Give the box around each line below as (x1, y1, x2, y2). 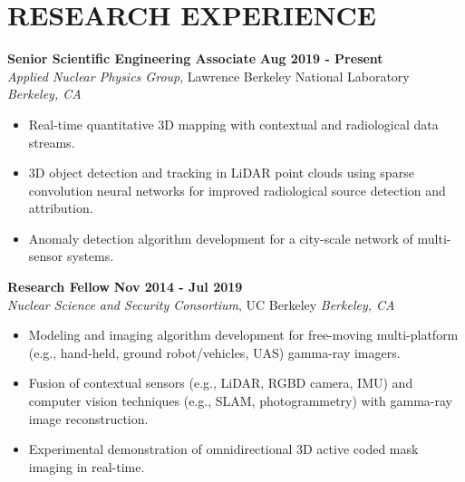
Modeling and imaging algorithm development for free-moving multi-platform (28, 325, 459, 344)
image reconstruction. (28, 409, 149, 428)
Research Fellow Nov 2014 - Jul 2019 (7, 277, 243, 296)
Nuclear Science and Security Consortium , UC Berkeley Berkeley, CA (7, 294, 395, 313)
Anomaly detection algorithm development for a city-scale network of (28, 228, 413, 247)
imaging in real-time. (28, 457, 145, 476)
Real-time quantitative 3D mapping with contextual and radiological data (28, 114, 439, 133)
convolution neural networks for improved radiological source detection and (28, 180, 446, 199)
